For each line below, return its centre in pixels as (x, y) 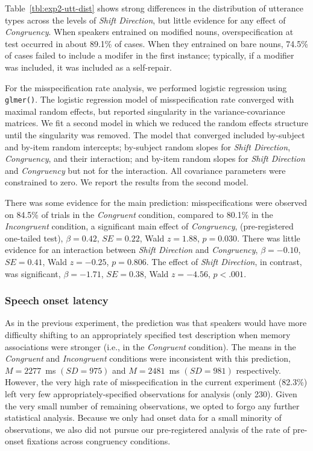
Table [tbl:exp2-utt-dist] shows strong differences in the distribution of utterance (154, 8)
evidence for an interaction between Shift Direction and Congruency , (131, 250)
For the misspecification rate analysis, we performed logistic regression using (146, 87)
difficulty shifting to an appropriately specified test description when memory (148, 334)
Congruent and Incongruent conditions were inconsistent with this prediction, (148, 358)
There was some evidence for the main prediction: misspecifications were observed (156, 202)
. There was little (269, 238)
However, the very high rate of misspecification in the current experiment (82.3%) (156, 382)
